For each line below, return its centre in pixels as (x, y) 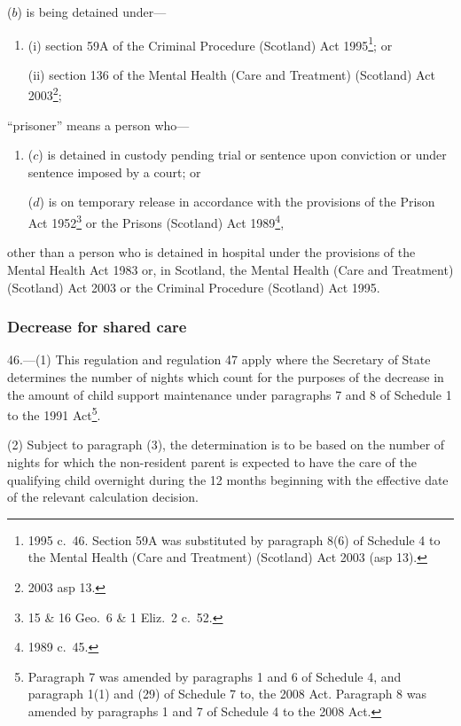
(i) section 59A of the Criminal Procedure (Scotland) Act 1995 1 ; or (210, 43)
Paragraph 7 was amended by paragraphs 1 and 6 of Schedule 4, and (215, 676)
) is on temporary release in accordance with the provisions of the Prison (237, 202)
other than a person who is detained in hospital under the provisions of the (211, 252)
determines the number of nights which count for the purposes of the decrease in (226, 376)
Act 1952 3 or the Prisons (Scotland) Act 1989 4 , (156, 221)
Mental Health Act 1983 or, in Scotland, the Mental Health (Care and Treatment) (230, 269)
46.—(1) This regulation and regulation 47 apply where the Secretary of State (219, 359)
